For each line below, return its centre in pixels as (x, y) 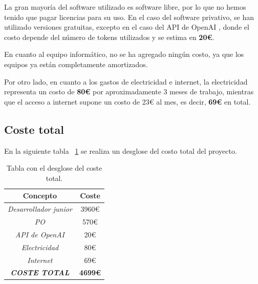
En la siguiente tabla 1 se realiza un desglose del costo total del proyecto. (121, 150)
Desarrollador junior (40, 209)
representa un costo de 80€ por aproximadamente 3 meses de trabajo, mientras (129, 92)
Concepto (40, 196)
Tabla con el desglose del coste (54, 168)
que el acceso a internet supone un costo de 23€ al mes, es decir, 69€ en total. (127, 101)
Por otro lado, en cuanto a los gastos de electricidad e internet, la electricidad (126, 81)
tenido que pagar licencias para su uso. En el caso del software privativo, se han (129, 17)
